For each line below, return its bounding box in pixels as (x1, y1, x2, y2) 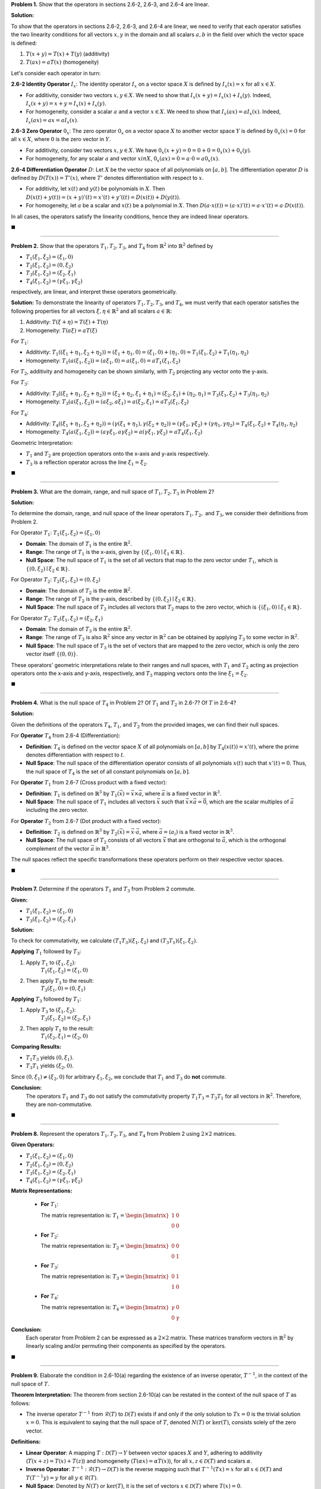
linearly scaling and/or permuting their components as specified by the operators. (26, 1342, 226, 1350)
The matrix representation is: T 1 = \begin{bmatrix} (40, 1211, 169, 1220)
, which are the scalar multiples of (206, 798, 289, 805)
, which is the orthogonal (225, 837, 287, 844)
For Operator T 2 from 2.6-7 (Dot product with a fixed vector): (11, 817, 162, 826)
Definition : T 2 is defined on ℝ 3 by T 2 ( (26, 828, 119, 837)
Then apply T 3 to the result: (26, 977, 94, 986)
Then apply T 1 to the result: (26, 1024, 94, 1033)
